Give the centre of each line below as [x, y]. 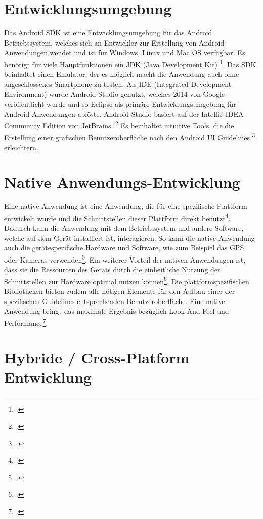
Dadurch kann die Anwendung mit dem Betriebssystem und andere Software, [124, 228]
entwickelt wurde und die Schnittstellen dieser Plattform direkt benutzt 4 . [117, 217]
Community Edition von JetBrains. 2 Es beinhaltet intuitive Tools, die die [119, 125]
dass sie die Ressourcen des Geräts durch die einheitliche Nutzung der [112, 269]
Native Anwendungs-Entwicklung [122, 182]
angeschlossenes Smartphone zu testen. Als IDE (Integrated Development [118, 84]
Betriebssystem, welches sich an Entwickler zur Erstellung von [100, 42]
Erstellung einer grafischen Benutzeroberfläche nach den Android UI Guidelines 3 [130, 137]
